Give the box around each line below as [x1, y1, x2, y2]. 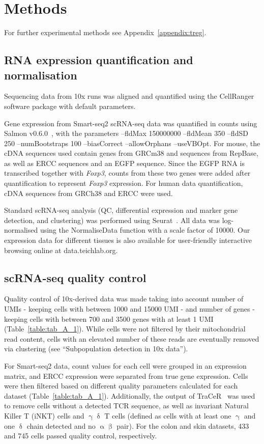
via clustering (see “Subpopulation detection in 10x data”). [4, 343, 188, 354]
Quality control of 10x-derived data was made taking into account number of [4, 293, 244, 304]
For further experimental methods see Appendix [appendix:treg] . [4, 27, 207, 38]
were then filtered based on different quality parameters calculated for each [4, 380, 238, 391]
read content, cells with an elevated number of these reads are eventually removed [4, 333, 259, 344]
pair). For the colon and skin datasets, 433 [116, 420, 249, 431]
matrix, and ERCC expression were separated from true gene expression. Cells [4, 370, 248, 381]
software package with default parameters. [4, 100, 136, 111]
